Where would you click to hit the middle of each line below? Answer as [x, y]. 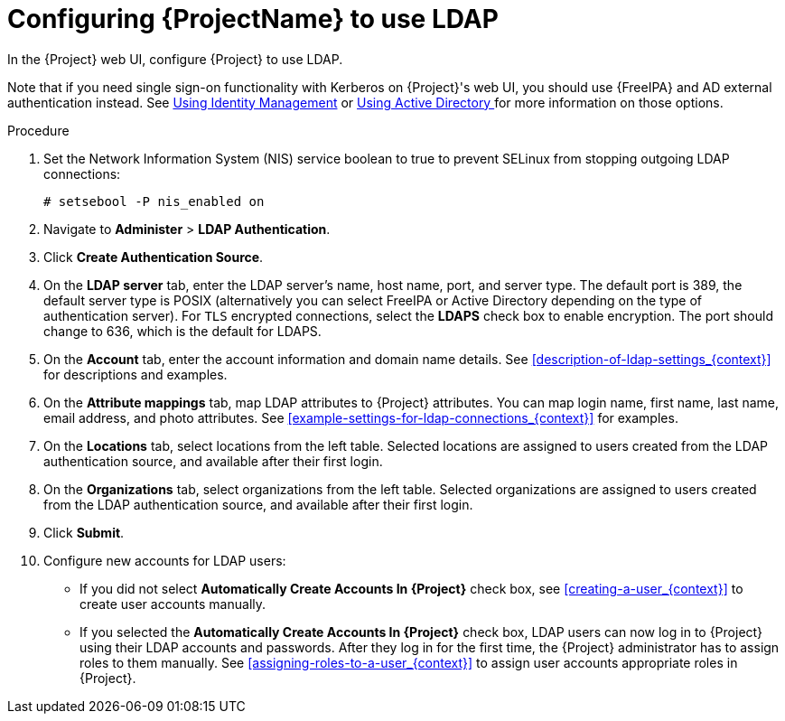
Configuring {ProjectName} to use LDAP [253, 19]
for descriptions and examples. [136, 374]
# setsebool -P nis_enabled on [154, 201]
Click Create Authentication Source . [154, 257]
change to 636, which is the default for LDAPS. [182, 331]
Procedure [38, 130]
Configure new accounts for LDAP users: [165, 560]
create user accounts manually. [173, 604]
